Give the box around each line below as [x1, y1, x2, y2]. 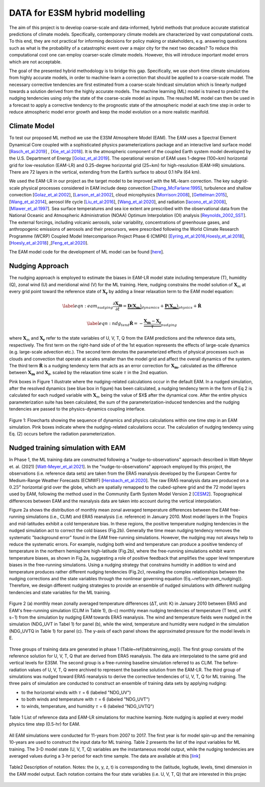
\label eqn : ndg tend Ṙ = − [86, 321, 143, 327]
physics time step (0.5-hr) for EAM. [9, 721, 80, 727]
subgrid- [231, 178, 249, 184]
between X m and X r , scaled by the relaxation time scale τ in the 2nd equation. [9, 370, 168, 377]
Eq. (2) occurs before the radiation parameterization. [9, 431, 116, 437]
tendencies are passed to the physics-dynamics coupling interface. [9, 406, 146, 412]
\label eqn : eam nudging [62, 303, 113, 310]
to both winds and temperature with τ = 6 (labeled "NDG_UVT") [21, 696, 150, 702]
